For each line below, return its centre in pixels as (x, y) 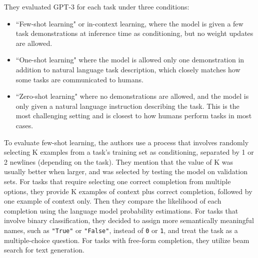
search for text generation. (44, 250)
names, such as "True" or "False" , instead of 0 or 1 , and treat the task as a (121, 230)
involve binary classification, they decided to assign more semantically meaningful (129, 220)
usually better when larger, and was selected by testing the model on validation (126, 171)
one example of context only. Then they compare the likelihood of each (113, 201)
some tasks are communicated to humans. (79, 79)
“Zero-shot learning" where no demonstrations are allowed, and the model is (132, 96)
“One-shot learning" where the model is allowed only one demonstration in (130, 60)
